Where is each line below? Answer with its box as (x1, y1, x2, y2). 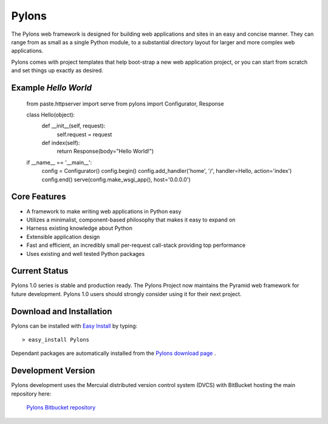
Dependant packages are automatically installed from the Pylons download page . (11, 349, 216, 357)
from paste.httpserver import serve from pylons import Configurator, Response (26, 100, 224, 107)
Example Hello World (11, 82, 92, 93)
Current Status (11, 266, 69, 276)
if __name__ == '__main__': (26, 158, 92, 166)
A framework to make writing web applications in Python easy (26, 207, 182, 215)
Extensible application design (26, 233, 100, 240)
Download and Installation (11, 306, 112, 317)
